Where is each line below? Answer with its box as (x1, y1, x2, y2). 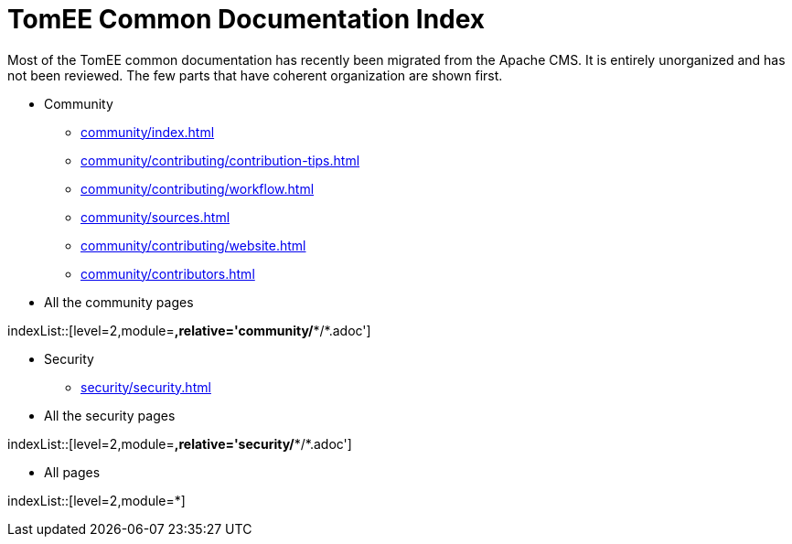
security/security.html (80, 379, 211, 395)
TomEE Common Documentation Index (7, 4, 486, 35)
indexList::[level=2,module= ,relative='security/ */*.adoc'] (7, 435, 352, 452)
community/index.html (80, 123, 215, 140)
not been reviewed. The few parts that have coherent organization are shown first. (7, 67, 503, 83)
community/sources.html (80, 208, 230, 225)
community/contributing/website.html (80, 237, 306, 253)
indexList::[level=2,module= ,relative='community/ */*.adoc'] (7, 322, 371, 338)
